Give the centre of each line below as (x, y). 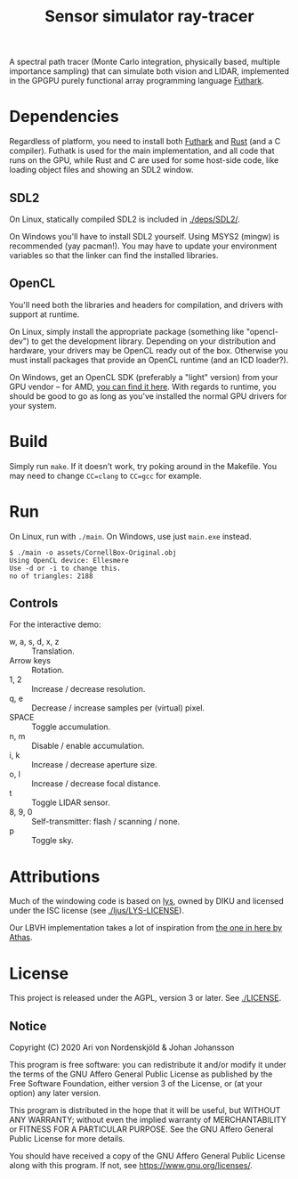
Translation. (53, 651)
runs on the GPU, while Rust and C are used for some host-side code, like (144, 160)
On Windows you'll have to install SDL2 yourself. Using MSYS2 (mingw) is (145, 236)
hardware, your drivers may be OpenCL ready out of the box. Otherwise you (149, 350)
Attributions (55, 877)
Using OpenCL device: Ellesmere (69, 560)
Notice (28, 1026)
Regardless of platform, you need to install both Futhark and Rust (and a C (145, 142)
